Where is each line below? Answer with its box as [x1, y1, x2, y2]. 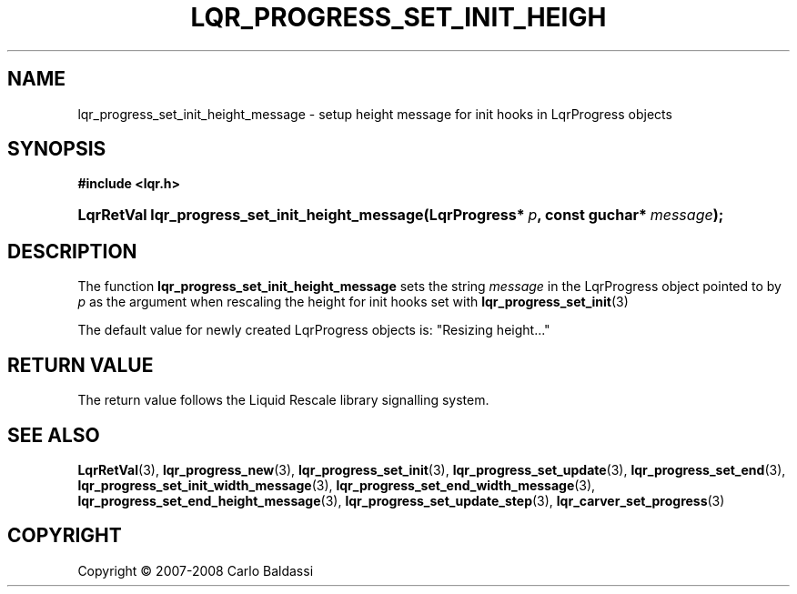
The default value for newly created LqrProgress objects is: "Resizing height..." [77, 322, 550, 338]
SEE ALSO [7, 423, 100, 447]
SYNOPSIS [7, 137, 106, 161]
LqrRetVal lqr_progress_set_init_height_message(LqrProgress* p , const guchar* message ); [77, 206, 724, 225]
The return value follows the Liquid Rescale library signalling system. [77, 392, 489, 408]
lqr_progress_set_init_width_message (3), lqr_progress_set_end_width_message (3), [77, 477, 596, 493]
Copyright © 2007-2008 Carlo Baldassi [77, 562, 314, 579]
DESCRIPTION [7, 239, 137, 263]
